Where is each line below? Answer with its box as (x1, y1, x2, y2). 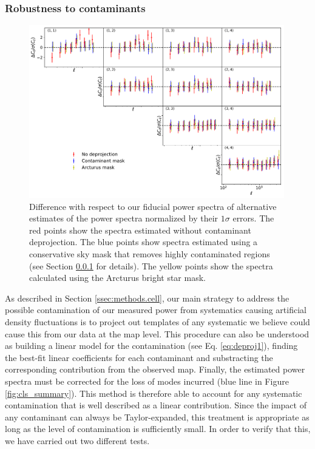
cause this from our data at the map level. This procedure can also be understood (5, 327, 310, 340)
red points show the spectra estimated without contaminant (29, 223, 251, 236)
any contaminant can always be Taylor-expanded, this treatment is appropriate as (5, 410, 310, 423)
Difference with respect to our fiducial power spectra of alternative (29, 200, 277, 212)
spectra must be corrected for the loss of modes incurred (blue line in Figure (5, 375, 289, 387)
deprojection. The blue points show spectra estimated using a (29, 235, 258, 248)
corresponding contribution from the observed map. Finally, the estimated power (5, 363, 305, 376)
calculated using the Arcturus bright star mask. (29, 271, 206, 284)
